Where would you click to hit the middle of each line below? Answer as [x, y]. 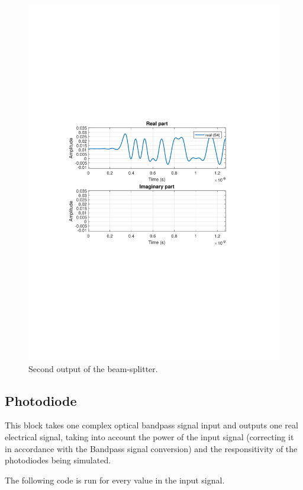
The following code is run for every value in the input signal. [115, 480]
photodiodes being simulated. [58, 460]
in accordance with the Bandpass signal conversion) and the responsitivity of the [151, 448]
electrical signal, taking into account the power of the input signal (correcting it [149, 436]
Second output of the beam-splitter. [93, 368]
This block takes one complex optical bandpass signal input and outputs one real [151, 425]
